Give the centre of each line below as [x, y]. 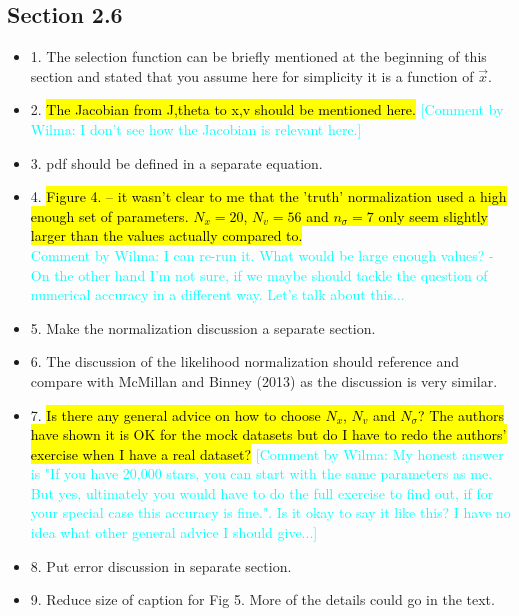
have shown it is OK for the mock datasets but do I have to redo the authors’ [268, 434]
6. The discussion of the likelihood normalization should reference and [245, 361]
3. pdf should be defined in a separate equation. [176, 162]
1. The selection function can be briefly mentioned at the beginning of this [258, 56]
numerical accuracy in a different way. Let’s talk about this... [217, 294]
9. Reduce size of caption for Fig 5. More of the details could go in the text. [262, 599]
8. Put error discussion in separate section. [161, 565]
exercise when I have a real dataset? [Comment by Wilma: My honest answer [267, 453]
